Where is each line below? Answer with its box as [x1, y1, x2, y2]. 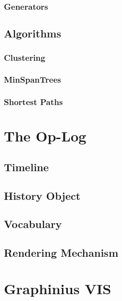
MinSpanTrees [4, 73, 61, 86]
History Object [4, 188, 81, 203]
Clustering [4, 51, 46, 63]
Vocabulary [4, 216, 62, 231]
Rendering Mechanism [4, 245, 119, 260]
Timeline [4, 159, 49, 174]
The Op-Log [4, 126, 87, 146]
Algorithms [4, 26, 61, 41]
